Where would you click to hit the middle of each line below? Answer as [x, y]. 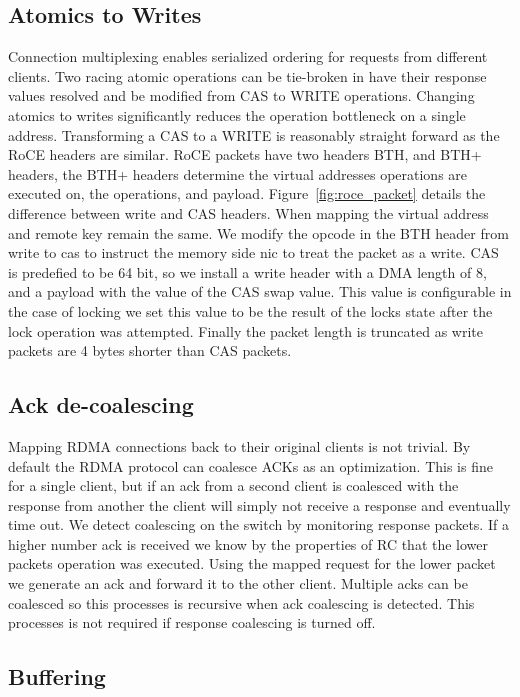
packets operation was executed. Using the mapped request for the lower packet [252, 563]
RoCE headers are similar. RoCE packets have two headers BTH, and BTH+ [245, 154]
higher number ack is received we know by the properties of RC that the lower [248, 543]
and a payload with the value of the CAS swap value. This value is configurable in [260, 291]
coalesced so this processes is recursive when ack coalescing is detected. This [241, 602]
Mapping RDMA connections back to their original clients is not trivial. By [239, 445]
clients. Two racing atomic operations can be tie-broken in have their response [247, 75]
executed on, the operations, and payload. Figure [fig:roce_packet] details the [247, 193]
